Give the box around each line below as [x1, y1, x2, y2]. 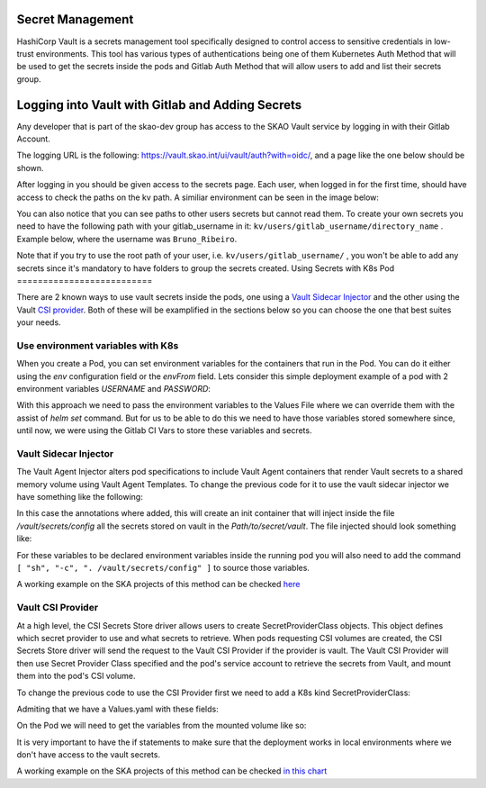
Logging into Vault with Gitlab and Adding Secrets [16, 97, 301, 113]
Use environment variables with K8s [16, 339, 179, 351]
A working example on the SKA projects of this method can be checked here [16, 579, 301, 590]
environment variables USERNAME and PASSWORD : [16, 383, 211, 394]
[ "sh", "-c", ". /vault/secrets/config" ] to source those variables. [16, 563, 310, 574]
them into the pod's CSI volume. [16, 671, 136, 682]
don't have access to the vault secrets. [16, 749, 161, 760]
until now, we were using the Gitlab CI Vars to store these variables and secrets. [16, 425, 312, 436]
